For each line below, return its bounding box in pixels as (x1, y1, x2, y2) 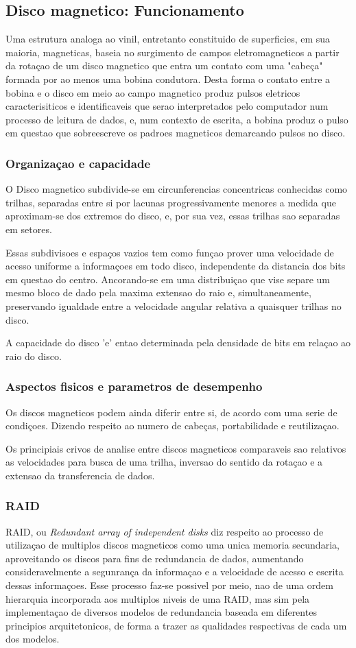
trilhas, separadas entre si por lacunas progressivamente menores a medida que (5, 195, 336, 209)
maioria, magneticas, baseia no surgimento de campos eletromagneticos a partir (5, 45, 340, 59)
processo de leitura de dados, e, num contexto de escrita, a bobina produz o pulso (5, 112, 348, 126)
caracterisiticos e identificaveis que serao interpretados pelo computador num (5, 99, 329, 113)
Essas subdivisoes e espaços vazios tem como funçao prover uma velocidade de (5, 245, 334, 259)
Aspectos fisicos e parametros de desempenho (5, 378, 263, 395)
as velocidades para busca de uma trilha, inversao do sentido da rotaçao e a (5, 455, 323, 469)
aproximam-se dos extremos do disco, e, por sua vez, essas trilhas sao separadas (5, 208, 340, 223)
